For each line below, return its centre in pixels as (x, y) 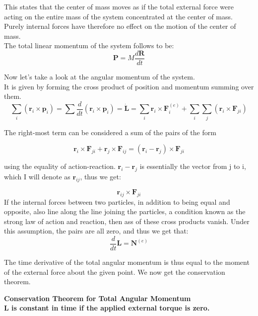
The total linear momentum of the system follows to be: (89, 45)
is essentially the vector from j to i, (193, 166)
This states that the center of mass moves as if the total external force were (119, 6)
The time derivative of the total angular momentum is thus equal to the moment (127, 262)
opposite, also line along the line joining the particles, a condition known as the (125, 211)
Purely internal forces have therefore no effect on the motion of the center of (120, 26)
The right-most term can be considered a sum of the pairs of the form (110, 132)
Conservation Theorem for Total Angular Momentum (97, 298)
